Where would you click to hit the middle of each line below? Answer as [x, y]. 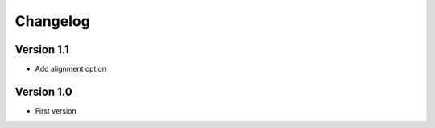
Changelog [52, 21]
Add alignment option [71, 69]
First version [56, 111]
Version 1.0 [43, 91]
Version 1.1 [42, 50]
